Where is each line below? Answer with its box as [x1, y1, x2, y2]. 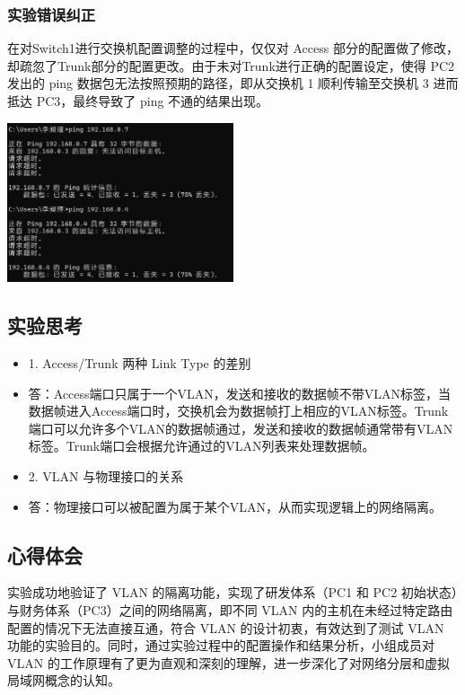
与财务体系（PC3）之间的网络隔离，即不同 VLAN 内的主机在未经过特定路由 [7, 601, 453, 620]
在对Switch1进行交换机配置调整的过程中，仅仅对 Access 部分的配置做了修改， [7, 39, 459, 57]
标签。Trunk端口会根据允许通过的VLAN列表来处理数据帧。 [28, 436, 375, 455]
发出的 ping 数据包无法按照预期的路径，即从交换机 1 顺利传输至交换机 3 [7, 74, 429, 92]
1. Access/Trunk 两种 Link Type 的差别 [28, 354, 251, 373]
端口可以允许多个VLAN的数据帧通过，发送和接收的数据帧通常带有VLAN [28, 418, 453, 437]
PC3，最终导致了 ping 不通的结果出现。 [36, 92, 269, 110]
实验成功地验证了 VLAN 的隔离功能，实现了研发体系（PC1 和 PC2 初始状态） [7, 583, 458, 602]
